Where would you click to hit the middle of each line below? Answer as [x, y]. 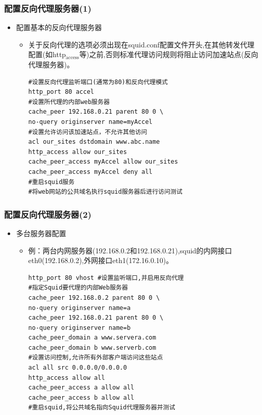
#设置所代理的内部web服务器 [69, 102]
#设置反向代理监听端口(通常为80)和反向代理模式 [98, 82]
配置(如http [47, 54]
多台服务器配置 [41, 233]
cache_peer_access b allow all [81, 397]
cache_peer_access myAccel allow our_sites [103, 162]
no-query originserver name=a [80, 308]
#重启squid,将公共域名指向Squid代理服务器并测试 [102, 408]
